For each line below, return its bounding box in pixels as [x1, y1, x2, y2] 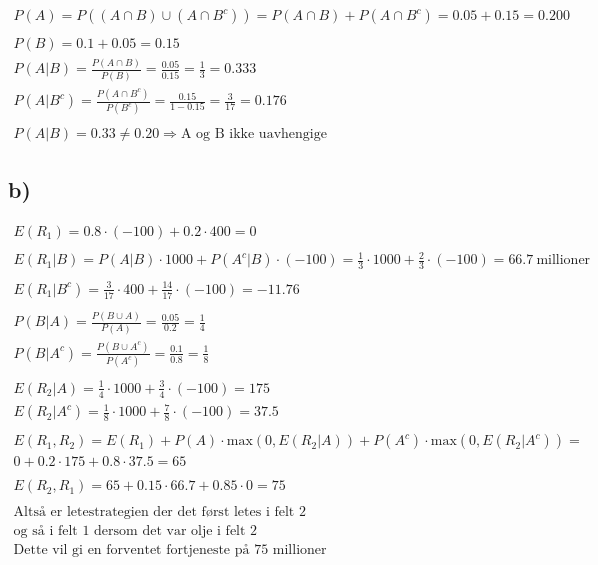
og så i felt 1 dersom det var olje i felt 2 [13, 524, 258, 539]
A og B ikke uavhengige [180, 127, 327, 142]
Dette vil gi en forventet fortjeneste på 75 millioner [13, 543, 327, 558]
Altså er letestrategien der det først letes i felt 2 [13, 505, 306, 520]
